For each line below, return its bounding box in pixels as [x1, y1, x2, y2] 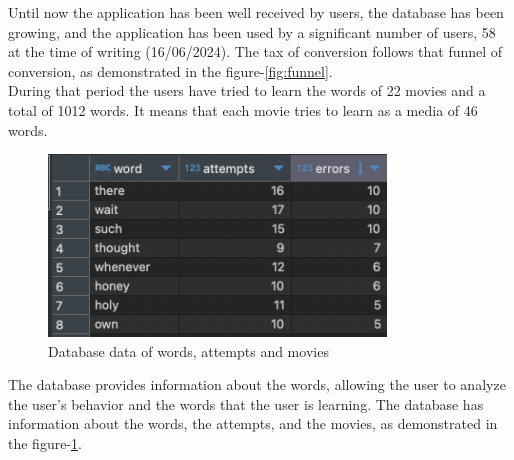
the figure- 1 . [8, 433, 82, 454]
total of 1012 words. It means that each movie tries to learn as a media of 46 [8, 99, 478, 120]
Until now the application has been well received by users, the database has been [8, 2, 504, 22]
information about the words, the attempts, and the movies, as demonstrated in [8, 413, 498, 434]
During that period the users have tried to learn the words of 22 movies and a [8, 80, 486, 101]
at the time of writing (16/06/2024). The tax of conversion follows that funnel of [8, 41, 503, 62]
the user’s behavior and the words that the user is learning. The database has [8, 393, 484, 414]
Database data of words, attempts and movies [48, 340, 329, 361]
